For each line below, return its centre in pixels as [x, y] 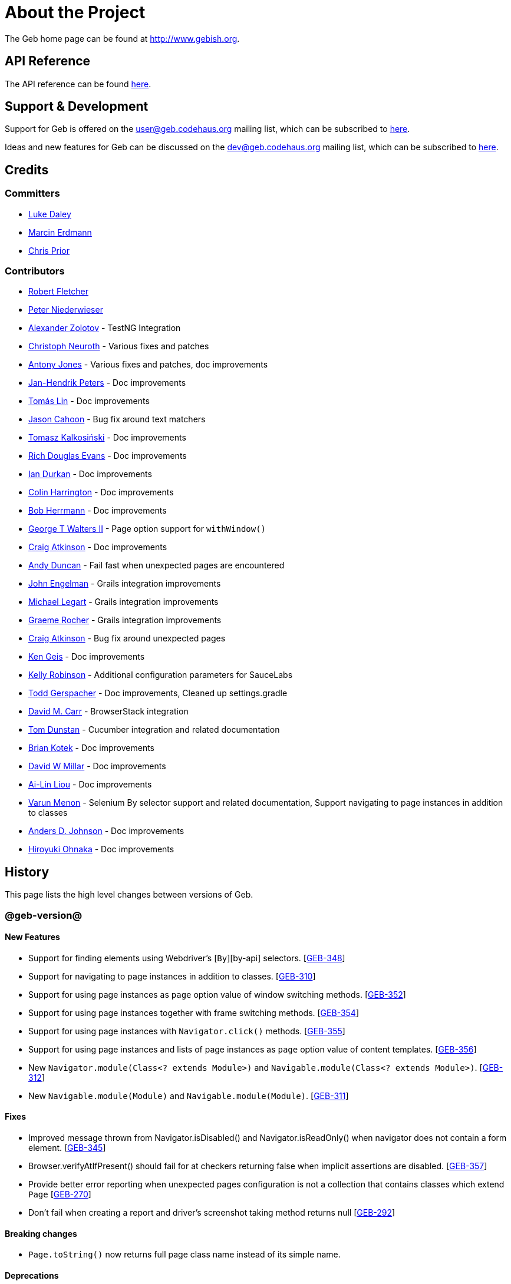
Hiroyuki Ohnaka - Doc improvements [101, 849]
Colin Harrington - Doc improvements [101, 492]
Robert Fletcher [58, 292]
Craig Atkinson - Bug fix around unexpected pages [127, 638]
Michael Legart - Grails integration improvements [123, 602]
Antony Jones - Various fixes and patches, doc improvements [148, 365]
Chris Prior [49, 250]
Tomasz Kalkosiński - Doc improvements [107, 438]
